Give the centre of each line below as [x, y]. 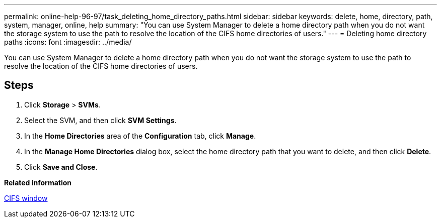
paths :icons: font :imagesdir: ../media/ [68, 42]
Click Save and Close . [61, 167]
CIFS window [26, 198]
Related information [38, 182]
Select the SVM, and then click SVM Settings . [100, 120]
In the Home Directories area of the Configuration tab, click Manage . [140, 136]
